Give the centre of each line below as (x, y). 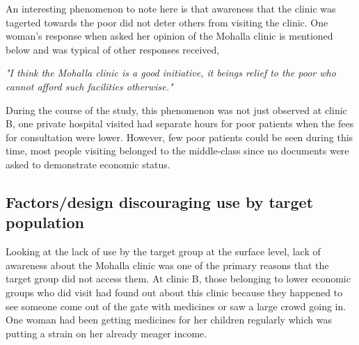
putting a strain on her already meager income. (106, 333)
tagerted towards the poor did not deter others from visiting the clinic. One (167, 22)
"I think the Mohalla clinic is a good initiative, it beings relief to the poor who (171, 73)
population (45, 222)
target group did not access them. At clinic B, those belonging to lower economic (178, 279)
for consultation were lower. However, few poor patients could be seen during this (179, 137)
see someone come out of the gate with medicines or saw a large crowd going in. (176, 306)
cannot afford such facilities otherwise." (89, 86)
